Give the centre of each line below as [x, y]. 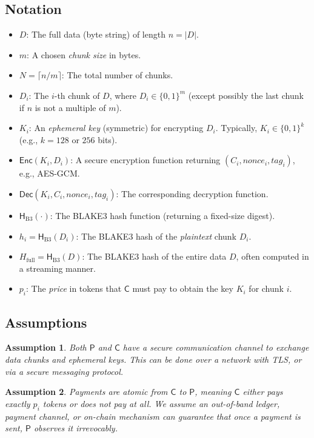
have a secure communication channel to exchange [216, 347]
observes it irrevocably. [75, 428]
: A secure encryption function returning [145, 160]
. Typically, [236, 128]
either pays [263, 392]
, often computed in [272, 256]
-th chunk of [77, 95]
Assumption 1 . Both [46, 347]
